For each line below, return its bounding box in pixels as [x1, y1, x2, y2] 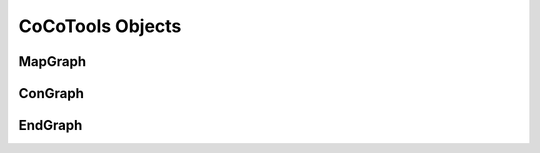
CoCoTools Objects [18, 15, 182, 37]
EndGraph [18, 117, 83, 134]
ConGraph [18, 85, 85, 102]
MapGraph [18, 53, 87, 70]
